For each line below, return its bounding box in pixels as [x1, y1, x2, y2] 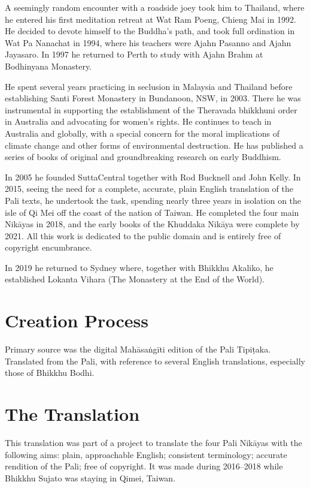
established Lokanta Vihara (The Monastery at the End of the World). [5, 273, 265, 285]
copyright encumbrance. [5, 241, 92, 254]
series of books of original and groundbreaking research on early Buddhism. [5, 150, 281, 163]
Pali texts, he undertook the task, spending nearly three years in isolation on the [5, 194, 302, 206]
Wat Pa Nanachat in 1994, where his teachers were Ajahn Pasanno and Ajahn [5, 36, 291, 49]
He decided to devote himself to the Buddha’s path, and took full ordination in [5, 25, 295, 37]
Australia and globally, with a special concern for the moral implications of [5, 126, 279, 139]
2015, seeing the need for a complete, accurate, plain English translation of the [5, 182, 293, 195]
